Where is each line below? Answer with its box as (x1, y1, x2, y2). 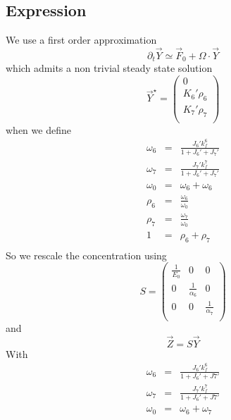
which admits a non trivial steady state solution (6, 61, 213, 75)
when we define (6, 122, 71, 137)
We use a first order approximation (6, 32, 157, 47)
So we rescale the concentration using (6, 247, 167, 262)
